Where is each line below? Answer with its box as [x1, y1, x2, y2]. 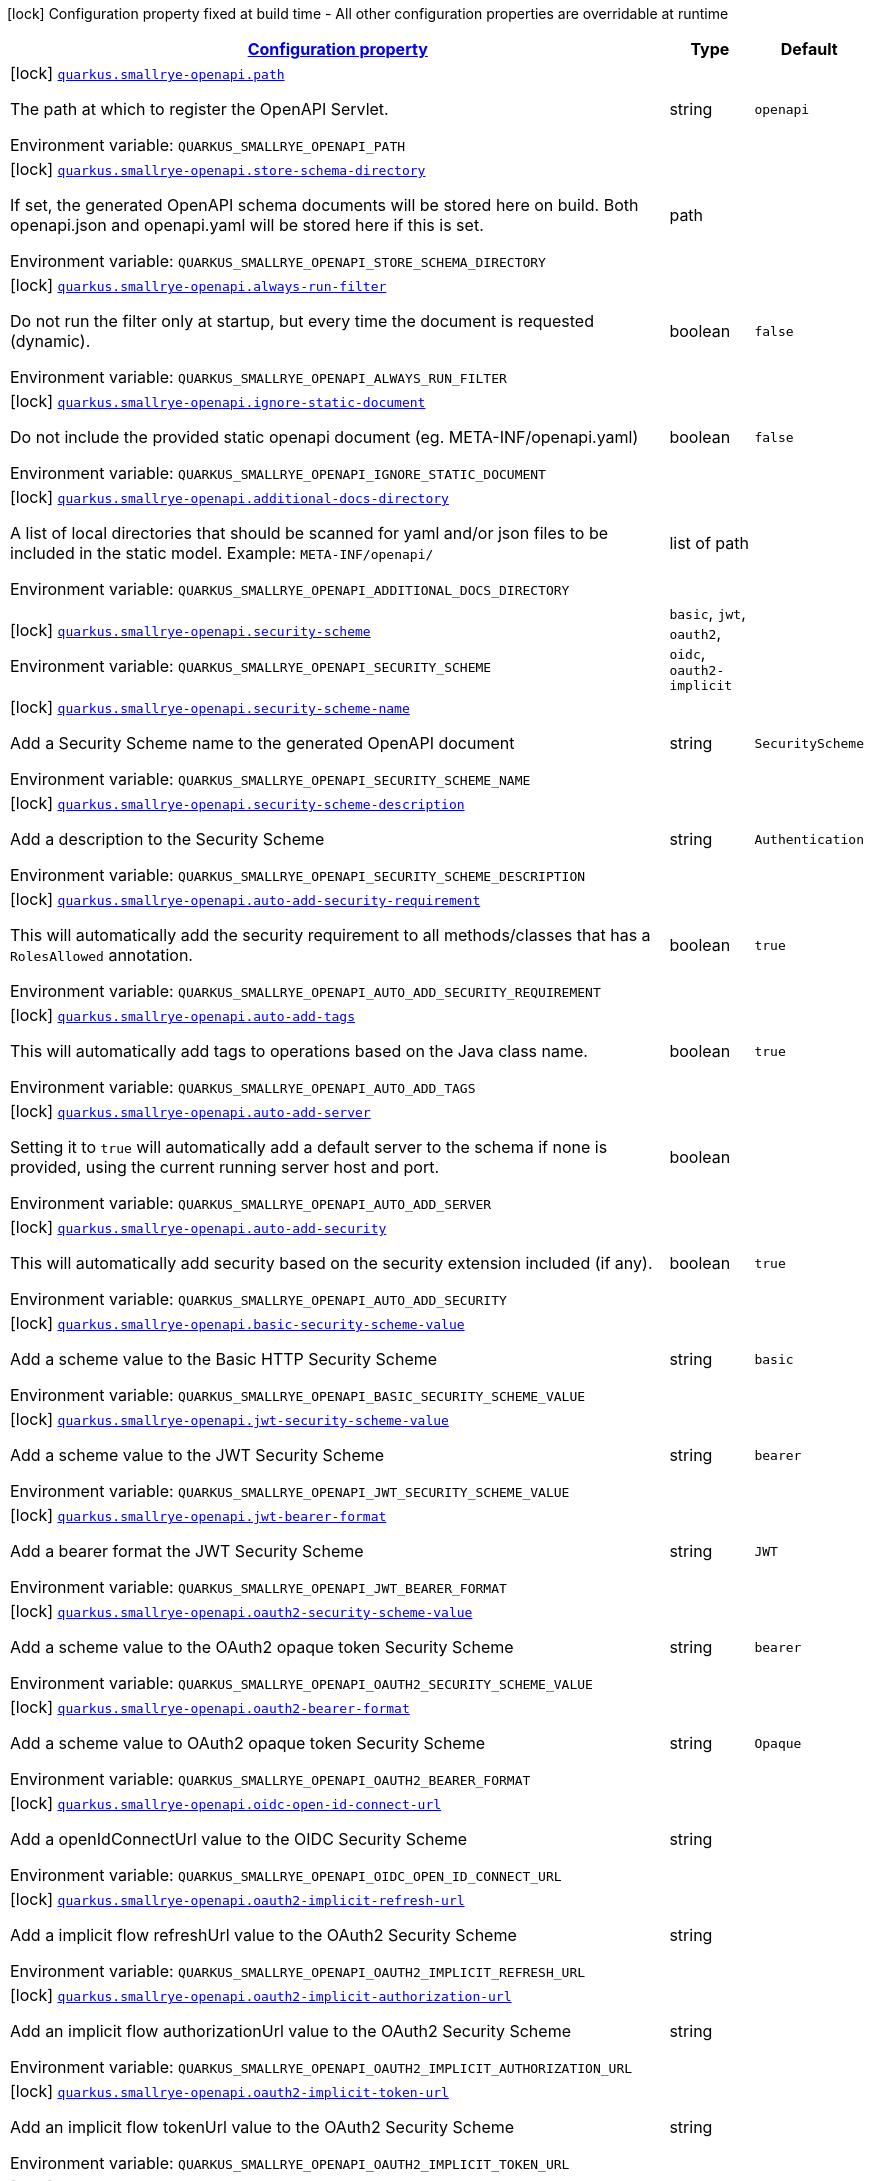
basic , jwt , [669, 603, 746, 623]
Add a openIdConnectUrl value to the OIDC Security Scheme [10, 1829, 468, 1849]
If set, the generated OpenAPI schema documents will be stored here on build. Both [10, 195, 639, 215]
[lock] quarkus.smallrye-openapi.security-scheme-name [10, 697, 410, 717]
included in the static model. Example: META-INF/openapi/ [10, 543, 434, 563]
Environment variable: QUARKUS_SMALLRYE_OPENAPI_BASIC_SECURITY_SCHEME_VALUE [10, 1385, 586, 1405]
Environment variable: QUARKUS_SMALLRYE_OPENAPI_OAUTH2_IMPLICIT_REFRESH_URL [10, 1961, 586, 1981]
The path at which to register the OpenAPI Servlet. [10, 99, 389, 119]
